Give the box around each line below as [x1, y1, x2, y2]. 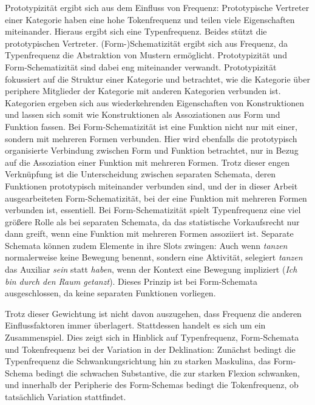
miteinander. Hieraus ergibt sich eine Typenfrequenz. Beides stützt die [5, 25, 267, 38]
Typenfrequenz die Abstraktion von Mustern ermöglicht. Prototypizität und [5, 49, 287, 61]
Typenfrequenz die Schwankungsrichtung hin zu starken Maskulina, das [5, 355, 271, 367]
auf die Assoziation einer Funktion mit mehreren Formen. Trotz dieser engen [5, 155, 290, 168]
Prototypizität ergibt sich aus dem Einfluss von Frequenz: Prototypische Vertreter [5, 1, 310, 13]
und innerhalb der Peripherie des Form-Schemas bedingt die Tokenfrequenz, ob [5, 378, 299, 391]
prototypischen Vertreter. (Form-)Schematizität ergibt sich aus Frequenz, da [5, 36, 288, 49]
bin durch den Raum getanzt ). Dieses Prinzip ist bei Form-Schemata [5, 274, 258, 287]
